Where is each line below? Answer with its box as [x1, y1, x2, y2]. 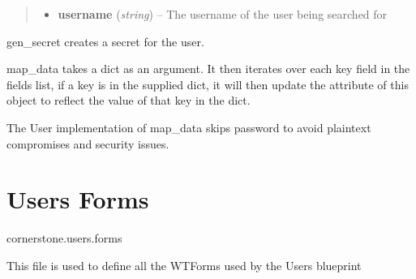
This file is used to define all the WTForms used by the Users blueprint [6, 256, 362, 273]
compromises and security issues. [6, 135, 169, 152]
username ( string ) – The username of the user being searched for [58, 6, 388, 22]
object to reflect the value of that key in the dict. [6, 92, 251, 109]
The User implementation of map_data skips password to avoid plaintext [6, 118, 371, 135]
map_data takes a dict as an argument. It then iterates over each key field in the [6, 60, 410, 77]
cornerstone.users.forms [6, 230, 122, 247]
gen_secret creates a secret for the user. [6, 32, 204, 49]
